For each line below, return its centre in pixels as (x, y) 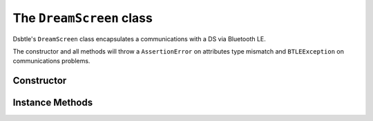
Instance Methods (53, 103)
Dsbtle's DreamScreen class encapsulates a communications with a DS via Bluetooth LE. (139, 38)
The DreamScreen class (83, 18)
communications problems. (51, 61)
